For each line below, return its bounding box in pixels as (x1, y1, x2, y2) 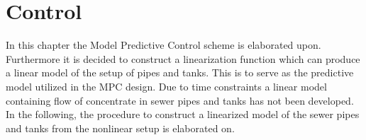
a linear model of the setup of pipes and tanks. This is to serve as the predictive (6, 65, 354, 80)
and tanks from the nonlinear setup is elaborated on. (6, 120, 235, 135)
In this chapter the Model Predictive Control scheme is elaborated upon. (6, 37, 321, 52)
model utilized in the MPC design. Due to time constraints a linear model (6, 78, 327, 93)
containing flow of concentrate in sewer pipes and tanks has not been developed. (6, 93, 354, 107)
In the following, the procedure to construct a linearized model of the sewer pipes (6, 107, 360, 122)
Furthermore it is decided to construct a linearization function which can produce (6, 51, 360, 66)
